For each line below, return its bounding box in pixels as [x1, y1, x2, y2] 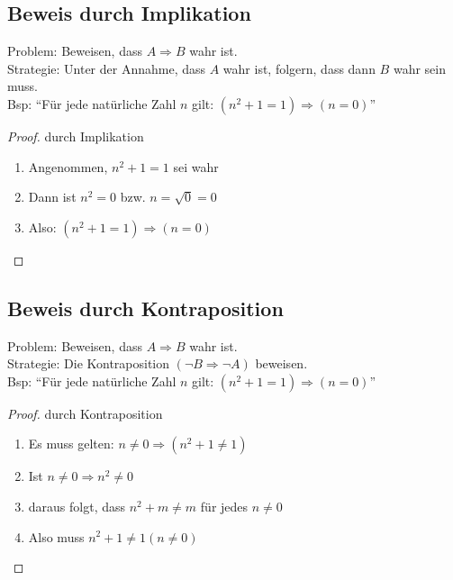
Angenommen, [28, 157, 108, 176]
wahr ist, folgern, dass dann [222, 59, 376, 77]
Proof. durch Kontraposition [7, 403, 163, 422]
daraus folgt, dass [28, 496, 126, 515]
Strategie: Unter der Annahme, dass [7, 59, 205, 77]
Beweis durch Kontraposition [7, 294, 284, 322]
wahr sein [393, 59, 446, 77]
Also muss [28, 527, 85, 546]
